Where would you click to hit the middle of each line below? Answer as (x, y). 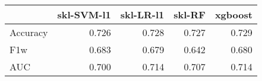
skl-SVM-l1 (84, 14)
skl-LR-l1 (142, 14)
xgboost (233, 14)
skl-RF (190, 14)
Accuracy (29, 32)
